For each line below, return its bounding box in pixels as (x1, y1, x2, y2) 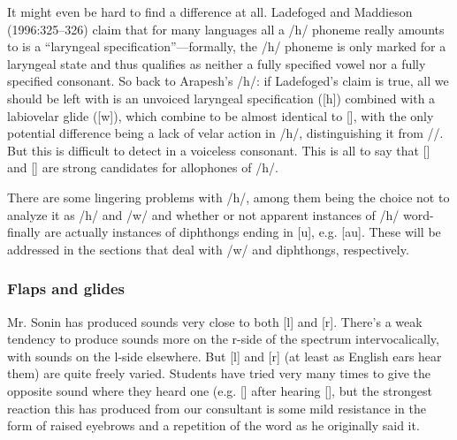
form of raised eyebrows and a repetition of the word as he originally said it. (7, 416, 420, 435)
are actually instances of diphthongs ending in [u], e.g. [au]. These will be (44, 223, 441, 241)
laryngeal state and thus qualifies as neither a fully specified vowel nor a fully (7, 54, 426, 72)
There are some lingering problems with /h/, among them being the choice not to (7, 187, 450, 206)
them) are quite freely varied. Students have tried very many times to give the (7, 364, 431, 383)
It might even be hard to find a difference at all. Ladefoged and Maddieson (7, 3, 413, 20)
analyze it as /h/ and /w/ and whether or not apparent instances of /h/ (7, 205, 400, 224)
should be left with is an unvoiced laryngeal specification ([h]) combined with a (7, 88, 436, 107)
